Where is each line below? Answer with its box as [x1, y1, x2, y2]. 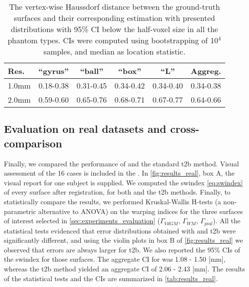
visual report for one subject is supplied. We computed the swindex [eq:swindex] [4, 177, 243, 187]
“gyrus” [38, 65, 69, 76]
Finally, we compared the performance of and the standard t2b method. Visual [4, 158, 239, 168]
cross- [170, 121, 199, 136]
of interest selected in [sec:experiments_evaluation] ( [4, 215, 160, 226]
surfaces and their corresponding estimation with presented [14, 12, 215, 23]
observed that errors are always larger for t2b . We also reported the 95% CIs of [4, 244, 240, 254]
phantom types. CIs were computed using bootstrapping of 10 [7, 35, 218, 46]
